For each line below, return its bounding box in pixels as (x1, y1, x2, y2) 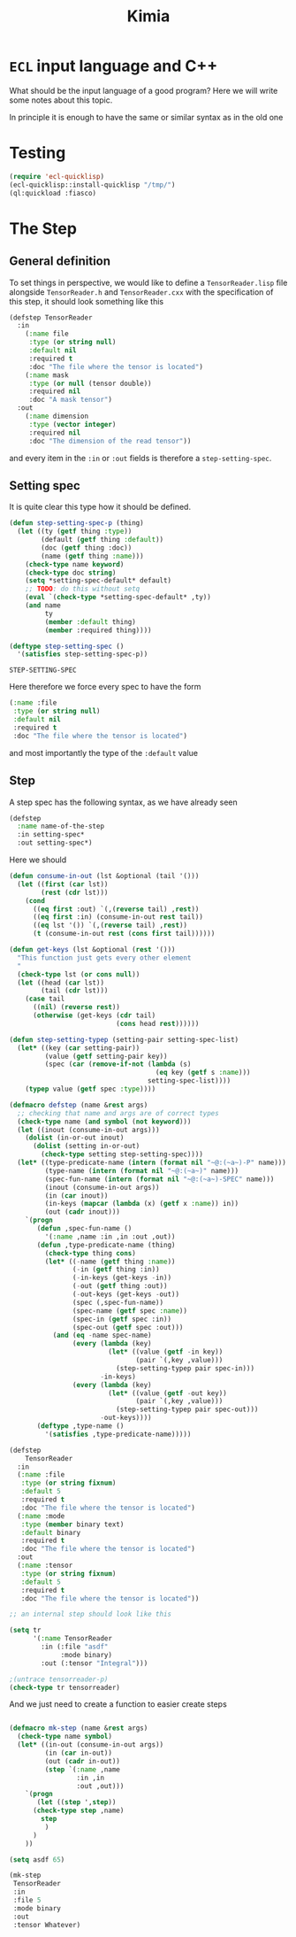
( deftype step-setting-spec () (9, 642, 125, 651)
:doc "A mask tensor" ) (28, 396, 113, 405)
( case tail (25, 994, 65, 1004)
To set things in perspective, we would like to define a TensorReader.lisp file (9, 277, 288, 288)
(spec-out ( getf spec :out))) (72, 1323, 184, 1331)
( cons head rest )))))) (116, 1019, 200, 1028)
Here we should (9, 854, 67, 865)
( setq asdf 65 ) (9, 1855, 65, 1864)
